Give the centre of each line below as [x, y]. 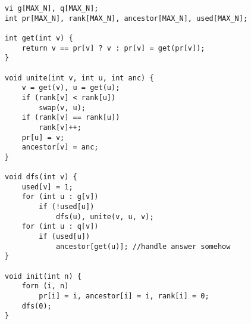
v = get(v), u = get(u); [71, 88]
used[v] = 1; [47, 187]
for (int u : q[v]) [60, 227]
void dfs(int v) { [41, 177]
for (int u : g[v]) [60, 197]
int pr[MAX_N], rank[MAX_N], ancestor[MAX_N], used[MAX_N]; [126, 18]
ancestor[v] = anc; [60, 147]
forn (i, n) [45, 286]
